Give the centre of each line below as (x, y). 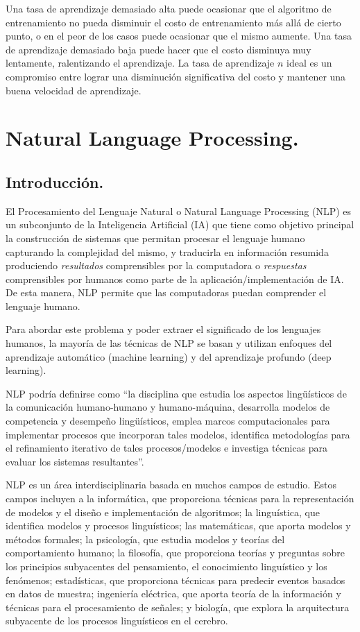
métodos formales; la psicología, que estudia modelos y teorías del (145, 539)
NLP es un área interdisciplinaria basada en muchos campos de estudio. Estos (171, 485)
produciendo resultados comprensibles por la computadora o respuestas (156, 265)
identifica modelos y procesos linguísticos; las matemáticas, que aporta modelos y (178, 526)
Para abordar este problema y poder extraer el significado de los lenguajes (163, 329)
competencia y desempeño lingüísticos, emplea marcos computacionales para (168, 421)
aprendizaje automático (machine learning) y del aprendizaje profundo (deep (169, 356)
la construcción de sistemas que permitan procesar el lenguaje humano (155, 238)
